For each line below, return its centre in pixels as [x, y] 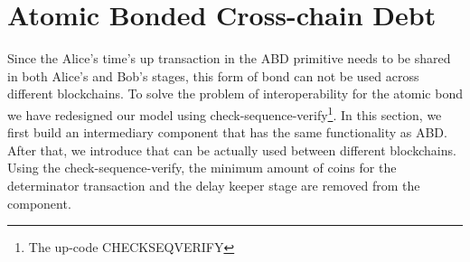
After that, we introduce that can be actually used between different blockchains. [232, 150]
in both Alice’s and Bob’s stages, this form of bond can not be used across [213, 75]
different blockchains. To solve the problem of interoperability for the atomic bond [235, 94]
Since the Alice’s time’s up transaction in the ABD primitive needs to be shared [229, 58]
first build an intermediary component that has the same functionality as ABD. [227, 132]
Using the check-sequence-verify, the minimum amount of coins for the [202, 168]
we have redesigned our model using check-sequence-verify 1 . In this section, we [225, 113]
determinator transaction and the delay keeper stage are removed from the [214, 185]
